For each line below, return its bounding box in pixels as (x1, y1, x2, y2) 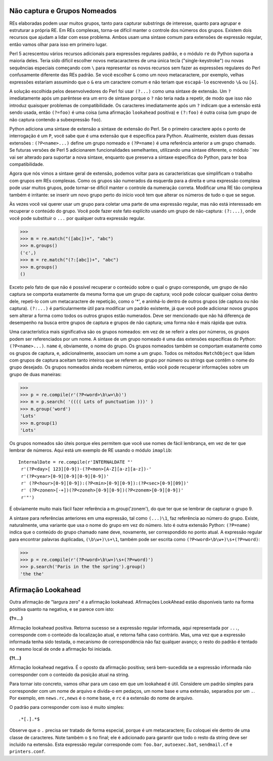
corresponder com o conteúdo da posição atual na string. (9, 672, 130, 678)
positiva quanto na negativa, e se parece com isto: (9, 606, 115, 612)
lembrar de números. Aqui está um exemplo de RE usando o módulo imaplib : (9, 447, 172, 454)
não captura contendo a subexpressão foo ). (9, 116, 102, 122)
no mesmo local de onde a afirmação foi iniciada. (9, 646, 112, 652)
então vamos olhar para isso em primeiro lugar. (9, 41, 108, 48)
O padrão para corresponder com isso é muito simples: (9, 704, 125, 710)
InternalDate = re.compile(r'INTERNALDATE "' (18, 459, 133, 465)
